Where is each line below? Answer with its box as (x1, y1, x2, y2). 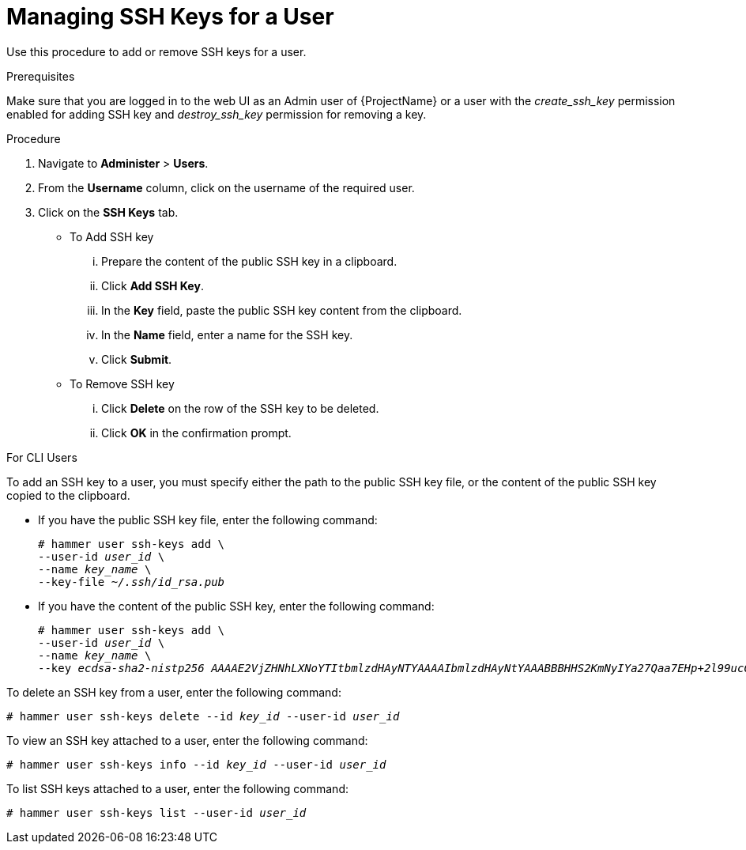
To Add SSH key (70, 229, 154, 244)
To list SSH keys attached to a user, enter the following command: (6, 781, 349, 795)
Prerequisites (6, 69, 75, 83)
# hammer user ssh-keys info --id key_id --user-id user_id (6, 757, 386, 771)
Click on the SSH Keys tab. (38, 205, 179, 219)
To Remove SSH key (70, 376, 175, 391)
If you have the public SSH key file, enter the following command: (38, 512, 378, 527)
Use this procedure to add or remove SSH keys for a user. (6, 44, 307, 59)
